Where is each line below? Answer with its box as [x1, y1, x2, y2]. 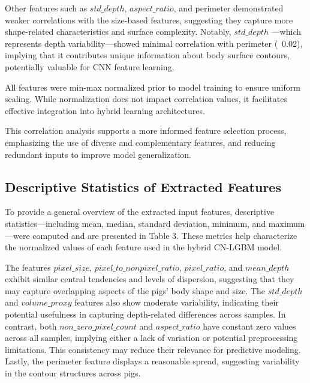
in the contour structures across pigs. [5, 367, 141, 379]
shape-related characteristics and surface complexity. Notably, [5, 25, 231, 38]
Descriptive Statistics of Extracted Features [5, 177, 281, 196]
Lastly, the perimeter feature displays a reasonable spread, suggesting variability [5, 355, 300, 367]
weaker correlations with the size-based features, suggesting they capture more [5, 13, 293, 26]
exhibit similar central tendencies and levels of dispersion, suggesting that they [5, 273, 294, 285]
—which [271, 25, 302, 38]
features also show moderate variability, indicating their [74, 296, 279, 309]
